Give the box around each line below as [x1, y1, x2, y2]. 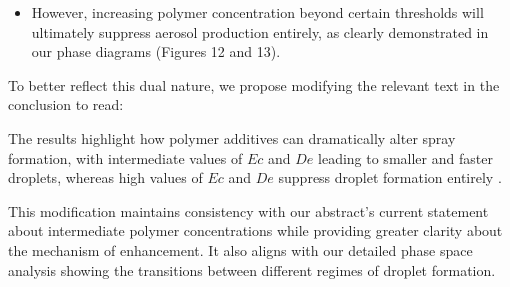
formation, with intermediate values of [8, 147, 243, 168]
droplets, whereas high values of [8, 167, 203, 188]
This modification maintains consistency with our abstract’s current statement [8, 200, 489, 221]
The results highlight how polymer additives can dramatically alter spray [8, 127, 456, 148]
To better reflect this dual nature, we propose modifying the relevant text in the [8, 74, 500, 95]
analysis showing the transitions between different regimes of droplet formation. [8, 259, 496, 280]
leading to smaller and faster [318, 147, 493, 168]
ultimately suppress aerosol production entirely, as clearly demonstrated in [31, 21, 489, 42]
